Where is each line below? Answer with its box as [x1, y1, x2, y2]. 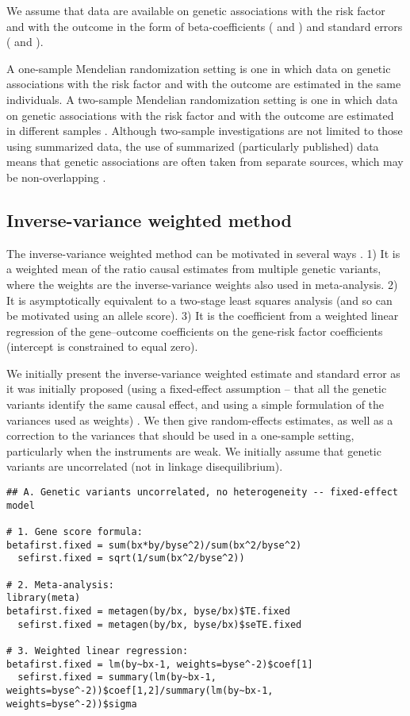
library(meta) [6, 592, 81, 604]
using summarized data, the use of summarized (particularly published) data [6, 137, 379, 154]
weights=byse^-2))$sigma [6, 698, 137, 710]
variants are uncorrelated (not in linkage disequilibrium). [6, 458, 283, 475]
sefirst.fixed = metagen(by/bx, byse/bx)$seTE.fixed [17, 618, 302, 630]
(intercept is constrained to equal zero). [6, 338, 198, 355]
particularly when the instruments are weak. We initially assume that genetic [6, 442, 381, 459]
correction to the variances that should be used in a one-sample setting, [6, 427, 354, 444]
